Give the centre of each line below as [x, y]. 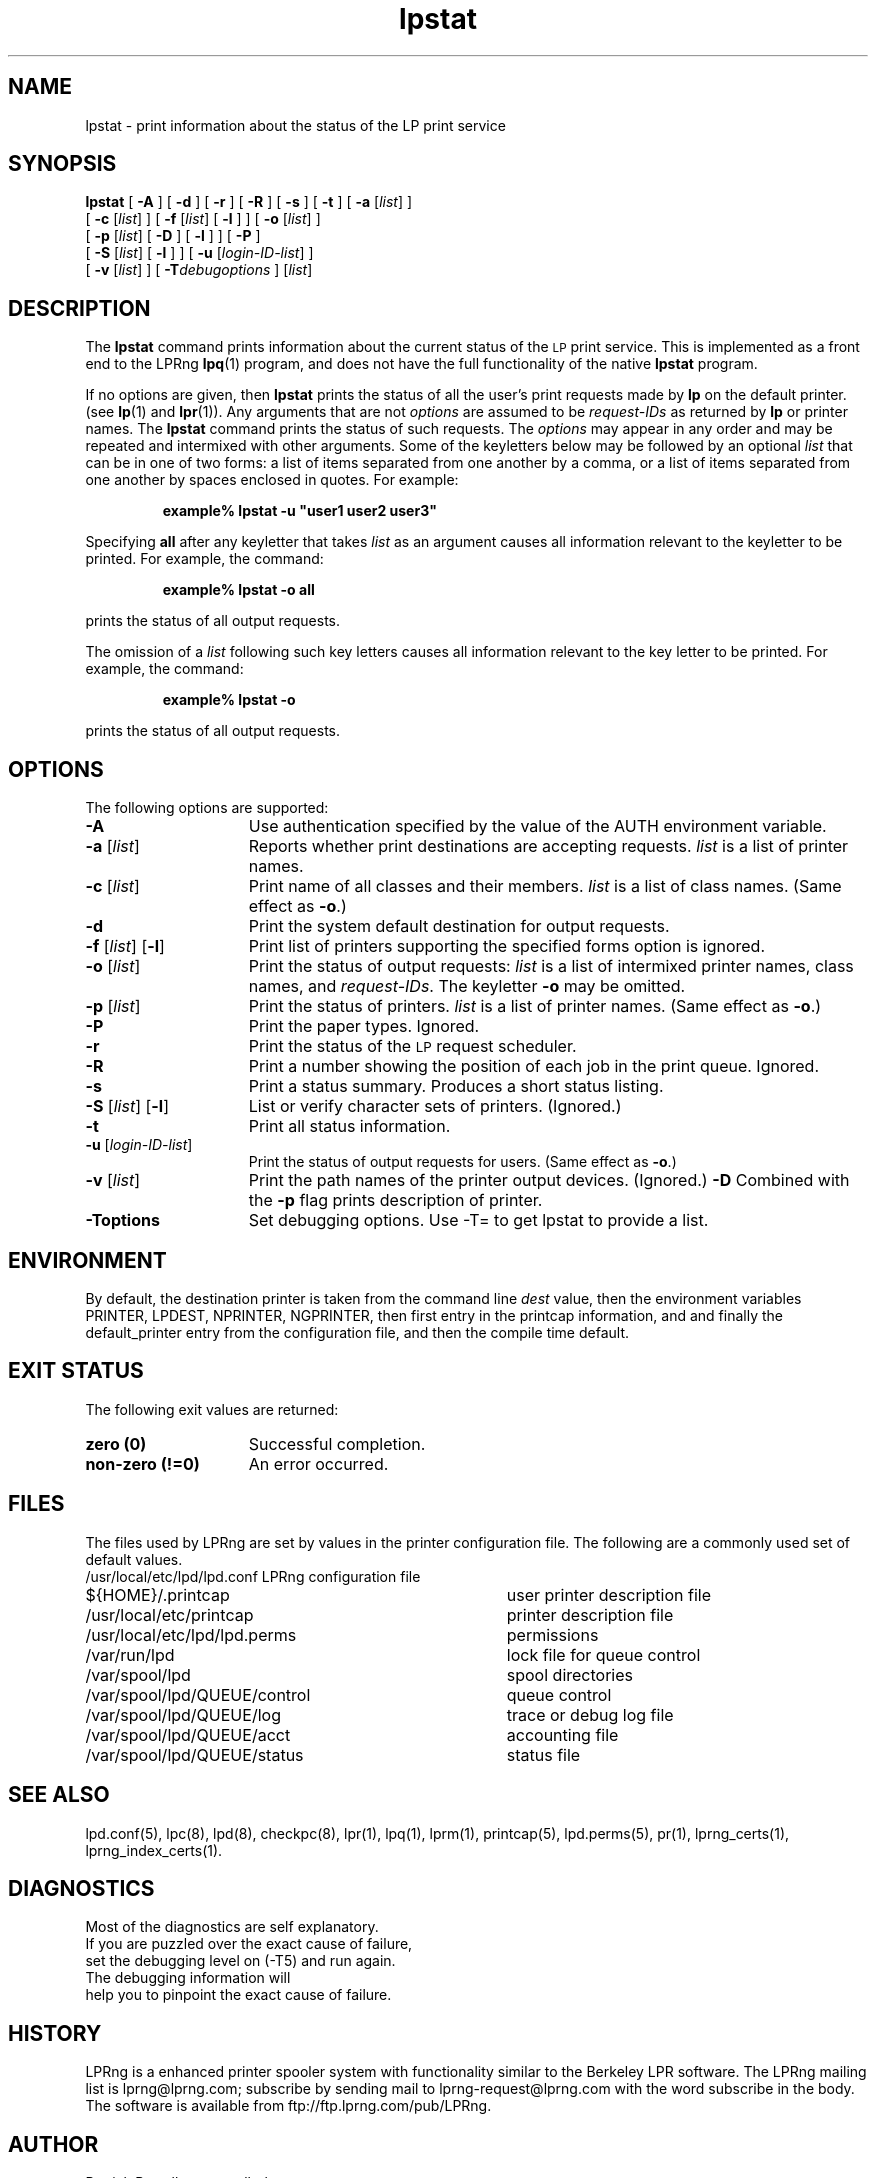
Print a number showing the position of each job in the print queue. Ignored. [534, 1066]
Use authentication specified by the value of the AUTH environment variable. [537, 826]
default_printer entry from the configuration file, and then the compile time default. [357, 1332]
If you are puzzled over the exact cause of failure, [249, 1944]
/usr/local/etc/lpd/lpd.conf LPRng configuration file [253, 1576]
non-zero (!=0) [142, 1463]
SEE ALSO [59, 1795]
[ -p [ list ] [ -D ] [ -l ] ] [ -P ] [173, 236]
